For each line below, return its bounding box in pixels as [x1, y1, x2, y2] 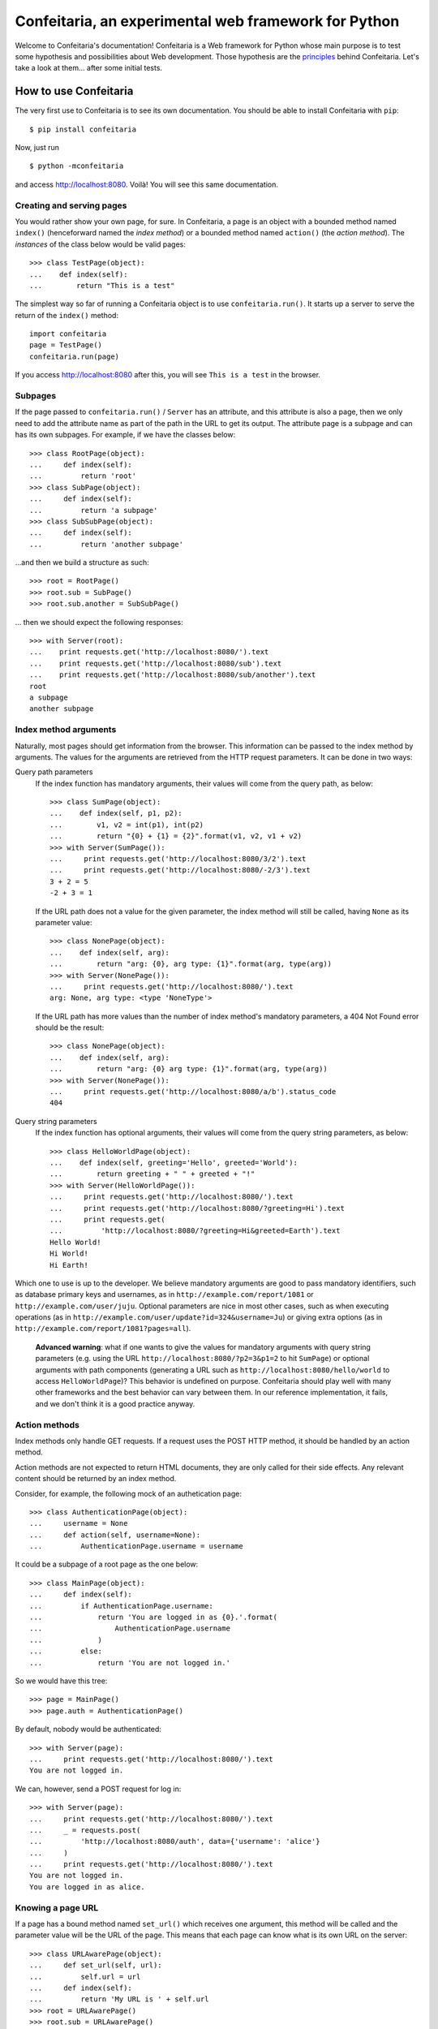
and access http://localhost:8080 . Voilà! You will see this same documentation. [15, 179, 279, 189]
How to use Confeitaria [15, 84, 134, 98]
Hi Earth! [49, 1260, 88, 1269]
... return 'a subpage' [29, 506, 158, 515]
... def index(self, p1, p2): [49, 808, 182, 818]
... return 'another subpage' [29, 540, 184, 549]
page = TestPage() [29, 341, 103, 350]
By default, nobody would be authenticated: [15, 1725, 162, 1734]
